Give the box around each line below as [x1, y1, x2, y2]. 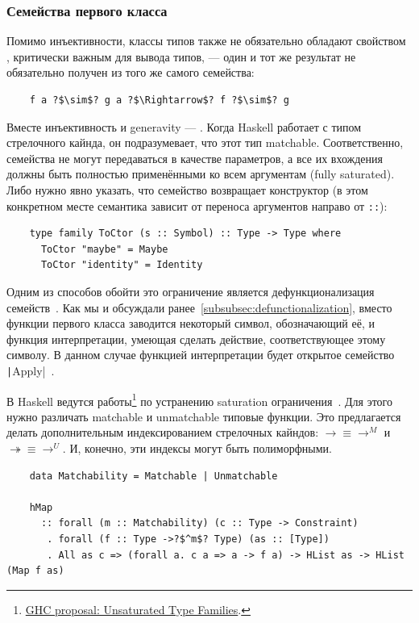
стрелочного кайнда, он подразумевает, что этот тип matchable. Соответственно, [6, 134, 404, 151]
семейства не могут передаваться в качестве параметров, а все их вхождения [6, 149, 383, 166]
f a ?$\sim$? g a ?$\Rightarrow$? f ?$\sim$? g [29, 94, 289, 106]
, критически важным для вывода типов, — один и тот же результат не [6, 48, 356, 65]
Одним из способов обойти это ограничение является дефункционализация [6, 283, 375, 299]
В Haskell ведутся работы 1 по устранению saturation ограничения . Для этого [6, 390, 392, 409]
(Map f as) [6, 565, 64, 577]
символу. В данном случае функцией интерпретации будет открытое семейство [6, 346, 395, 363]
